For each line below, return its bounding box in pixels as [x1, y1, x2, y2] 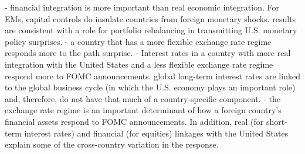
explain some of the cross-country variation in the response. [5, 138, 219, 150]
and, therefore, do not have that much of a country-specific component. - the [5, 92, 280, 104]
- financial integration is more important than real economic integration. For [5, 1, 279, 13]
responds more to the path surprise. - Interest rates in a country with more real [5, 47, 291, 59]
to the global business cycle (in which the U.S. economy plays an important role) [5, 81, 296, 93]
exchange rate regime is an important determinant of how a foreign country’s [5, 104, 282, 116]
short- [266, 115, 287, 127]
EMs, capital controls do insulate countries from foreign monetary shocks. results [5, 12, 296, 24]
